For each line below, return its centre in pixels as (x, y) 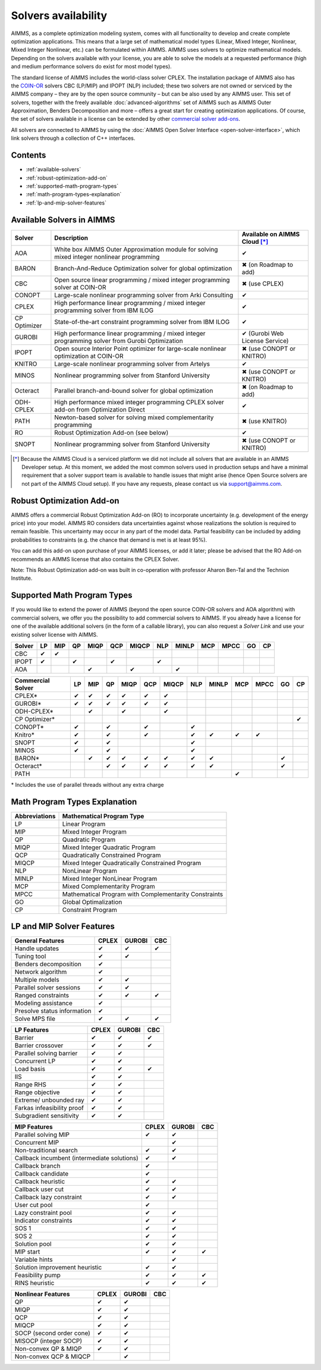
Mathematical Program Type (103, 816)
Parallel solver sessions (47, 988)
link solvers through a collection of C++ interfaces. (73, 138)
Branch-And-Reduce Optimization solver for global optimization (143, 268)
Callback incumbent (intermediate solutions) (77, 1158)
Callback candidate (42, 1174)
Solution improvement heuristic (58, 1268)
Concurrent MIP (37, 1143)
